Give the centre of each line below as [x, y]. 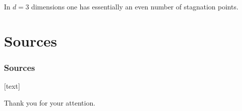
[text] [12, 86]
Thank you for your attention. [50, 102]
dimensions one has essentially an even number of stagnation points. [135, 6]
